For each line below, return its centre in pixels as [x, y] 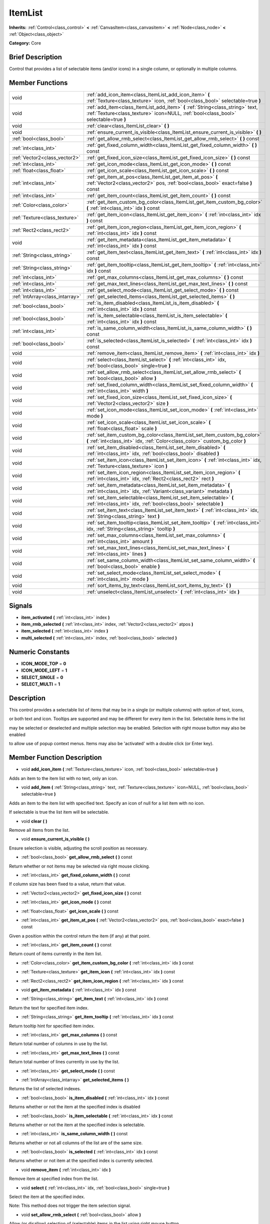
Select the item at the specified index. [47, 1197]
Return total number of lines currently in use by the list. [64, 1062]
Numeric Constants [40, 652]
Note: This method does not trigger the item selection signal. [70, 1206]
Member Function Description [55, 758]
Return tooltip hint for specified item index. [52, 1026]
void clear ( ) [34, 821]
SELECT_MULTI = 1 [41, 684]
